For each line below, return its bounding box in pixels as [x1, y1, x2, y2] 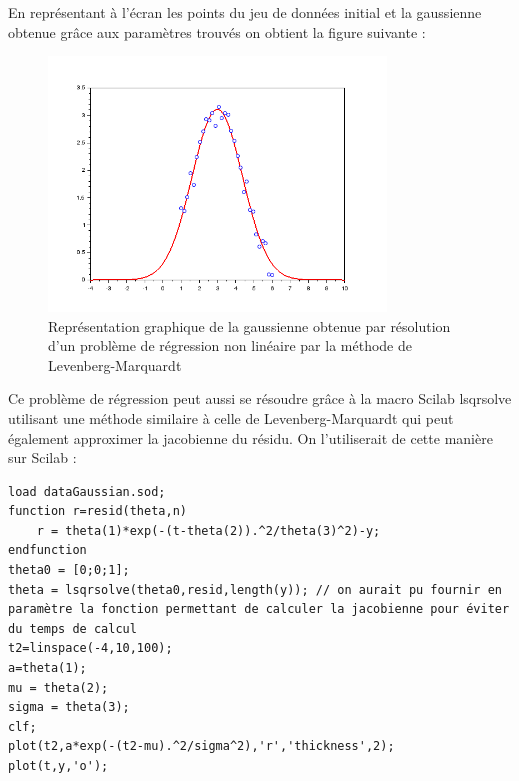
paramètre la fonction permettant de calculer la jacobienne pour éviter [8, 602, 510, 617]
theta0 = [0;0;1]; [8, 563, 130, 578]
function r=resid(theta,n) [8, 504, 187, 519]
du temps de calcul [8, 621, 137, 636]
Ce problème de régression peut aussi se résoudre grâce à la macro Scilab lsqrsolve [8, 388, 512, 409]
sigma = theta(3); [8, 700, 130, 715]
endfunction [8, 543, 87, 558]
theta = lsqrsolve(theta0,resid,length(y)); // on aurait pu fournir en [8, 582, 502, 597]
